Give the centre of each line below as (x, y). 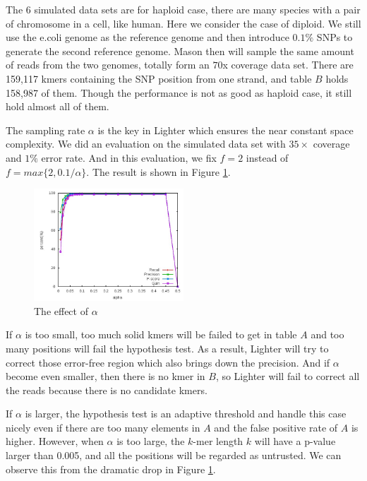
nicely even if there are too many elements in (103, 427)
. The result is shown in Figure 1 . (158, 171)
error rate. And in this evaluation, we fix (129, 157)
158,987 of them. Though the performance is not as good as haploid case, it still (179, 92)
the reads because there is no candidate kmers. (107, 390)
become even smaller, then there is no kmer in (106, 376)
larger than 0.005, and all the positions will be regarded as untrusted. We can (174, 455)
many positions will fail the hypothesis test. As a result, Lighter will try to (167, 348)
